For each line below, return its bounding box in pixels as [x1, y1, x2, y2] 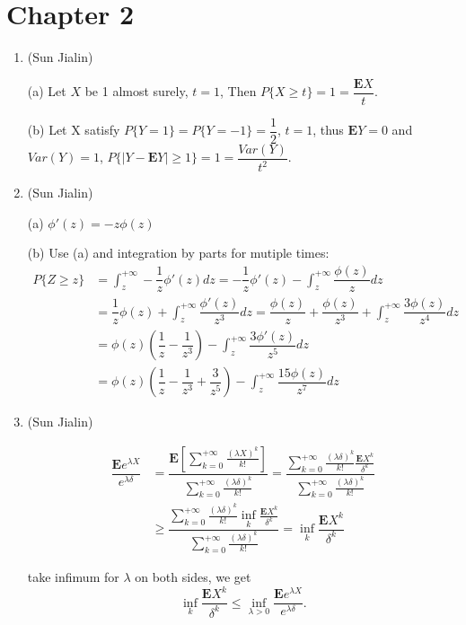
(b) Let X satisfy [27, 120, 120, 139]
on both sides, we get [135, 568, 251, 586]
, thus [312, 120, 344, 139]
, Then [220, 82, 257, 101]
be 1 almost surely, [84, 82, 189, 101]
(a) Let [27, 82, 66, 101]
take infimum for [27, 568, 119, 586]
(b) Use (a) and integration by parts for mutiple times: [27, 243, 330, 262]
